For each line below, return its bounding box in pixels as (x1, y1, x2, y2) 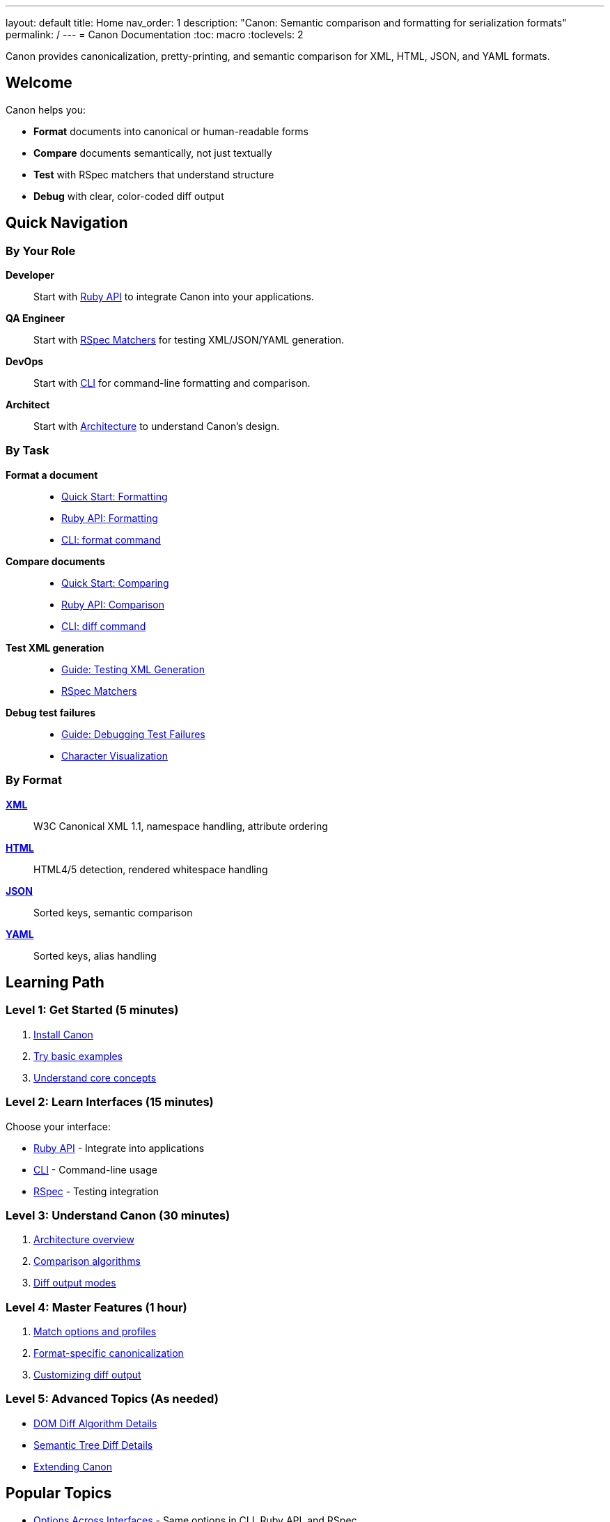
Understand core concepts (33, 1071, 157, 1084)
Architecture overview (33, 1233, 134, 1246)
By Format (6, 773, 62, 787)
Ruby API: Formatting (61, 512, 158, 524)
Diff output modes (33, 1277, 116, 1289)
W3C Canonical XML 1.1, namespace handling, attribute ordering (33, 820, 328, 832)
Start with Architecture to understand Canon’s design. (33, 420, 280, 433)
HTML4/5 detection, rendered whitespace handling (33, 863, 268, 875)
